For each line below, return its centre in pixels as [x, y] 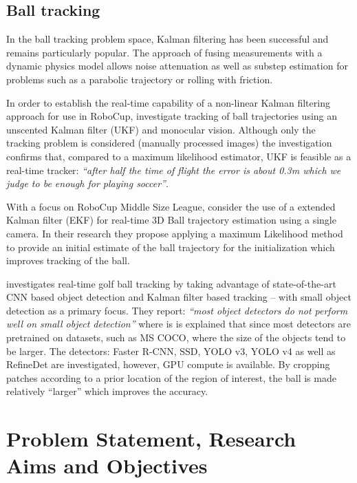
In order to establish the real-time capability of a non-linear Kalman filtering [168, 102]
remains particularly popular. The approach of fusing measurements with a [164, 52]
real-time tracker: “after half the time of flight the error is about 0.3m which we [174, 170]
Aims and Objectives [107, 465]
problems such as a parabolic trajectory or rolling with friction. [140, 79]
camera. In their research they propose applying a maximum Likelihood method [175, 233]
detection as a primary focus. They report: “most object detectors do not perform [177, 310]
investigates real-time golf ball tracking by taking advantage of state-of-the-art [171, 283]
